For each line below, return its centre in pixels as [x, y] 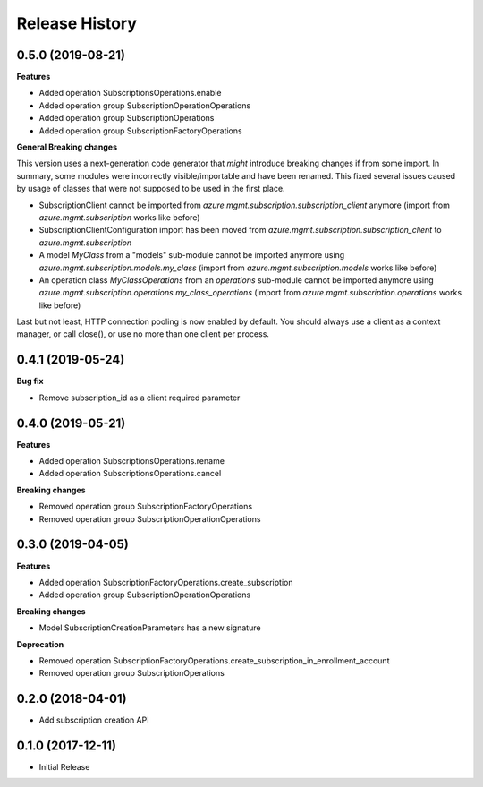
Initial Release [64, 767]
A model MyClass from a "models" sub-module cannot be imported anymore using [192, 255]
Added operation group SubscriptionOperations [127, 118]
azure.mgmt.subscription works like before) [119, 217]
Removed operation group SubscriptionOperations [132, 673]
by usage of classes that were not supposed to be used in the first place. [151, 189]
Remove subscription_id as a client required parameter [140, 398]
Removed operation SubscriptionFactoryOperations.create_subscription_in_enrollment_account [214, 660]
